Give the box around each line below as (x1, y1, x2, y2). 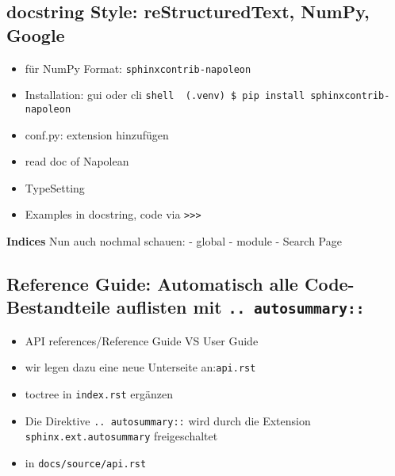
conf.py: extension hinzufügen (25, 126, 169, 143)
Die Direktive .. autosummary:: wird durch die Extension (25, 412, 311, 428)
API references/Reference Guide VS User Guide (25, 332, 259, 348)
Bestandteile (6, 295, 110, 319)
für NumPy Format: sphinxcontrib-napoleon (25, 59, 251, 76)
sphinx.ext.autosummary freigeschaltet (25, 428, 218, 444)
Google (6, 22, 65, 47)
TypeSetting (25, 179, 85, 196)
